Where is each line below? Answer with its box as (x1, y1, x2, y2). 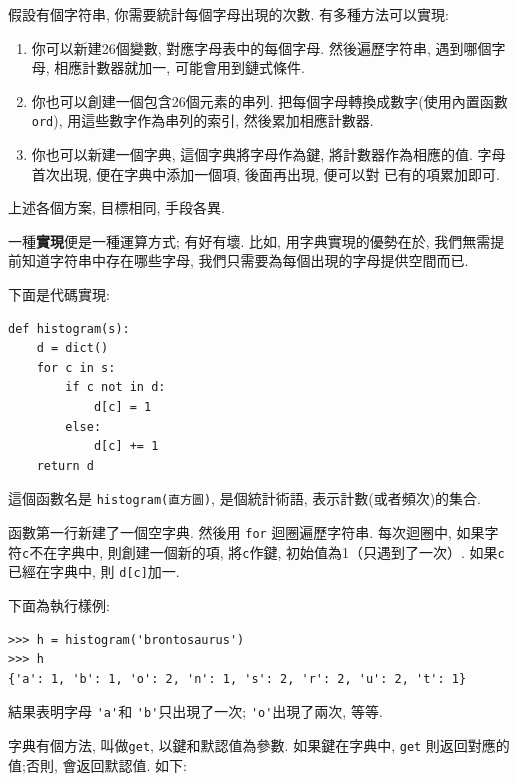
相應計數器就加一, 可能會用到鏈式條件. (54, 57, 305, 78)
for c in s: (36, 360, 116, 375)
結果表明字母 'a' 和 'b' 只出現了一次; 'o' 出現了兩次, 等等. (8, 701, 383, 722)
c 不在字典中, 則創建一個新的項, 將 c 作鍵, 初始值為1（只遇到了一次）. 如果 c (22, 541, 505, 562)
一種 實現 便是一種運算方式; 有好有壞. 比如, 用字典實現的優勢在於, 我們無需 (8, 230, 491, 251)
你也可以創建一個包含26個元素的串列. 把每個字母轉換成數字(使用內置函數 (31, 90, 508, 111)
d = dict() (36, 341, 109, 356)
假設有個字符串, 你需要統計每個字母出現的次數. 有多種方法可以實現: (8, 4, 449, 24)
